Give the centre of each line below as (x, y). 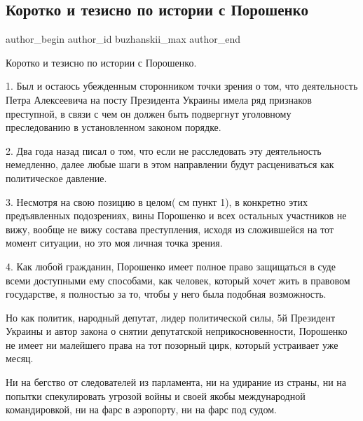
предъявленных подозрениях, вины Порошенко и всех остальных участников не (176, 215)
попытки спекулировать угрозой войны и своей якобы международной (156, 395)
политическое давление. (56, 178)
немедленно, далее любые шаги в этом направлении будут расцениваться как (170, 164)
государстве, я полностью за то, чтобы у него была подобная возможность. (166, 294)
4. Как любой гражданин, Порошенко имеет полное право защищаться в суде (171, 266)
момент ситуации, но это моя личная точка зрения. (114, 243)
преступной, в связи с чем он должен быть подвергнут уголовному (149, 113)
